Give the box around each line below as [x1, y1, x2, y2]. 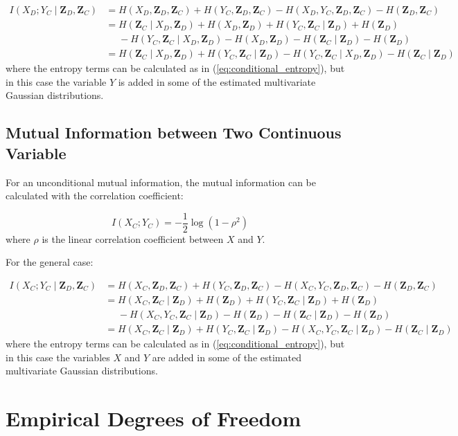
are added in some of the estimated [152, 349, 301, 364]
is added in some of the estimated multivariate [118, 74, 316, 89]
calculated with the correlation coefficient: [6, 188, 184, 203]
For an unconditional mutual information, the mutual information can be [6, 174, 317, 189]
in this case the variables [6, 349, 110, 364]
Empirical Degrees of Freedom [6, 404, 301, 433]
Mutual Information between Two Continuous [6, 122, 342, 143]
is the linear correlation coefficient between [42, 231, 224, 246]
